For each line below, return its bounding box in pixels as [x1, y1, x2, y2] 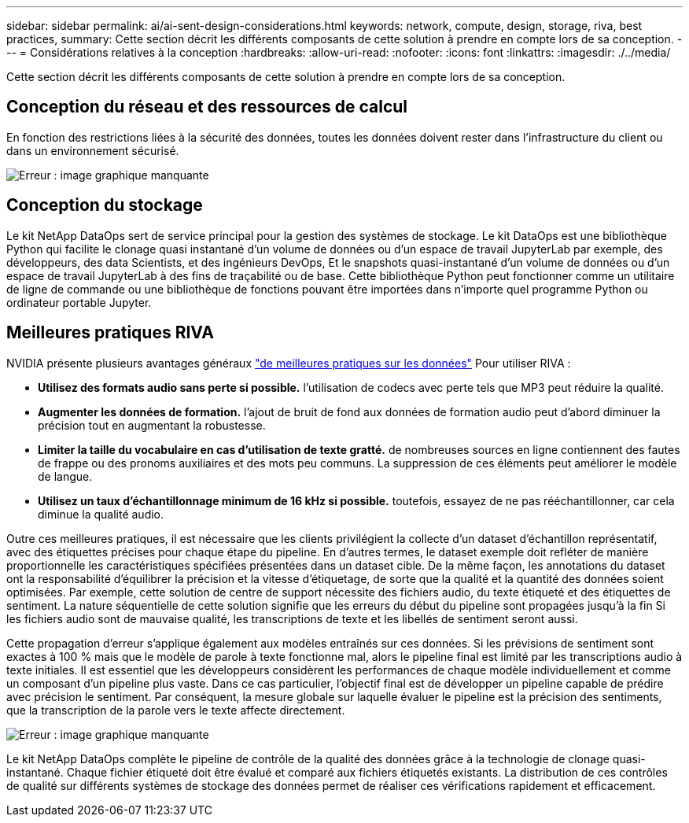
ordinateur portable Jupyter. [6, 295, 152, 309]
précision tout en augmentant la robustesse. [38, 418, 266, 432]
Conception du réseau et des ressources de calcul [6, 97, 408, 117]
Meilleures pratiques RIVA [6, 323, 215, 343]
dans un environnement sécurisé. [6, 143, 179, 157]
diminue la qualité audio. [38, 507, 164, 521]
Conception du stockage [6, 195, 203, 216]
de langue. [38, 469, 93, 483]
